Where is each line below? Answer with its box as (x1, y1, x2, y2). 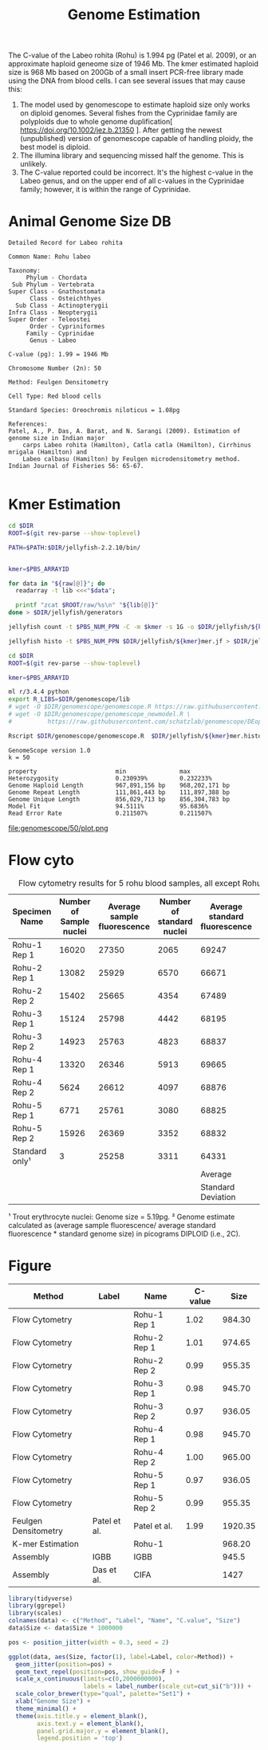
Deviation (200, 1191, 237, 1202)
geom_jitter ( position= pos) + (15, 1660, 112, 1668)
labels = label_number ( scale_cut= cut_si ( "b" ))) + (83, 1682, 251, 1691)
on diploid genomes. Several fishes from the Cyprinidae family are (19, 108, 238, 118)
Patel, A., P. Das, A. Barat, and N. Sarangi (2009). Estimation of (8, 427, 241, 435)
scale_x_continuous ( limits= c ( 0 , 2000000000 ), (15, 1675, 166, 1683)
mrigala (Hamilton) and (8, 448, 88, 456)
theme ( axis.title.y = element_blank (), (15, 1712, 148, 1720)
